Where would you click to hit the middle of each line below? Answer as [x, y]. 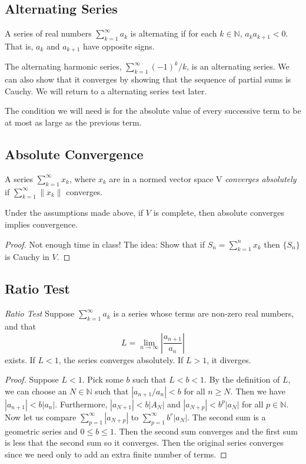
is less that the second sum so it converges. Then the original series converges [144, 442]
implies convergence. [41, 224]
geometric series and [41, 431]
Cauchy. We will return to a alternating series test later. [106, 91]
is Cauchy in [27, 257]
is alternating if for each [174, 33]
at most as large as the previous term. [73, 122]
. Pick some [103, 379]
